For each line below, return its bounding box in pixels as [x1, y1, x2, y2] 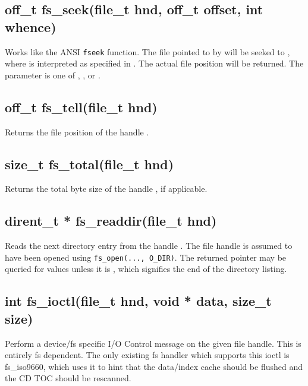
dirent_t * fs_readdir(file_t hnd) [5, 211, 217, 230]
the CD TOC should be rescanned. [5, 372, 131, 384]
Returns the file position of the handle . [5, 125, 149, 138]
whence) [5, 17, 56, 36]
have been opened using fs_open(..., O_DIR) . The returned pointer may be [5, 251, 287, 263]
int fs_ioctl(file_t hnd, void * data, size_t [5, 292, 272, 310]
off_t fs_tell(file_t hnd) [5, 97, 158, 116]
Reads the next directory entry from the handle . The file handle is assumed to [5, 239, 293, 252]
